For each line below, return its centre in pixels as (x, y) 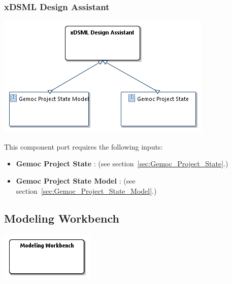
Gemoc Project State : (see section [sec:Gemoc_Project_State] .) (122, 164)
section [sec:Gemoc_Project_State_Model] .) (86, 190)
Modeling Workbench (62, 218)
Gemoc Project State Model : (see (76, 181)
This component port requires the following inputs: (84, 146)
